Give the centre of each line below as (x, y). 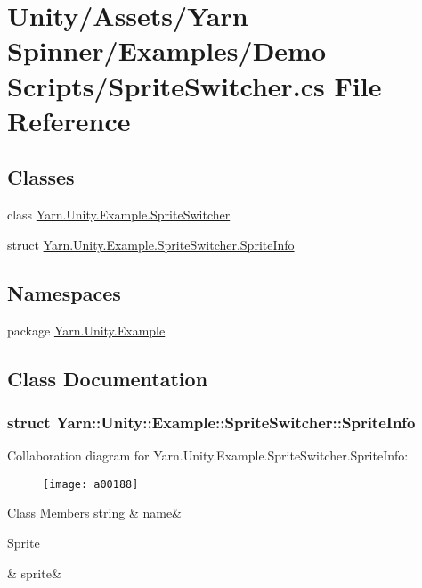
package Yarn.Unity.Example (86, 330)
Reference (69, 120)
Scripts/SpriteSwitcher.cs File (195, 85)
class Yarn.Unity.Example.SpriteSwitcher (119, 215)
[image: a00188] (91, 484)
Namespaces (64, 292)
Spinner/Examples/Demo (167, 50)
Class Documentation (108, 378)
